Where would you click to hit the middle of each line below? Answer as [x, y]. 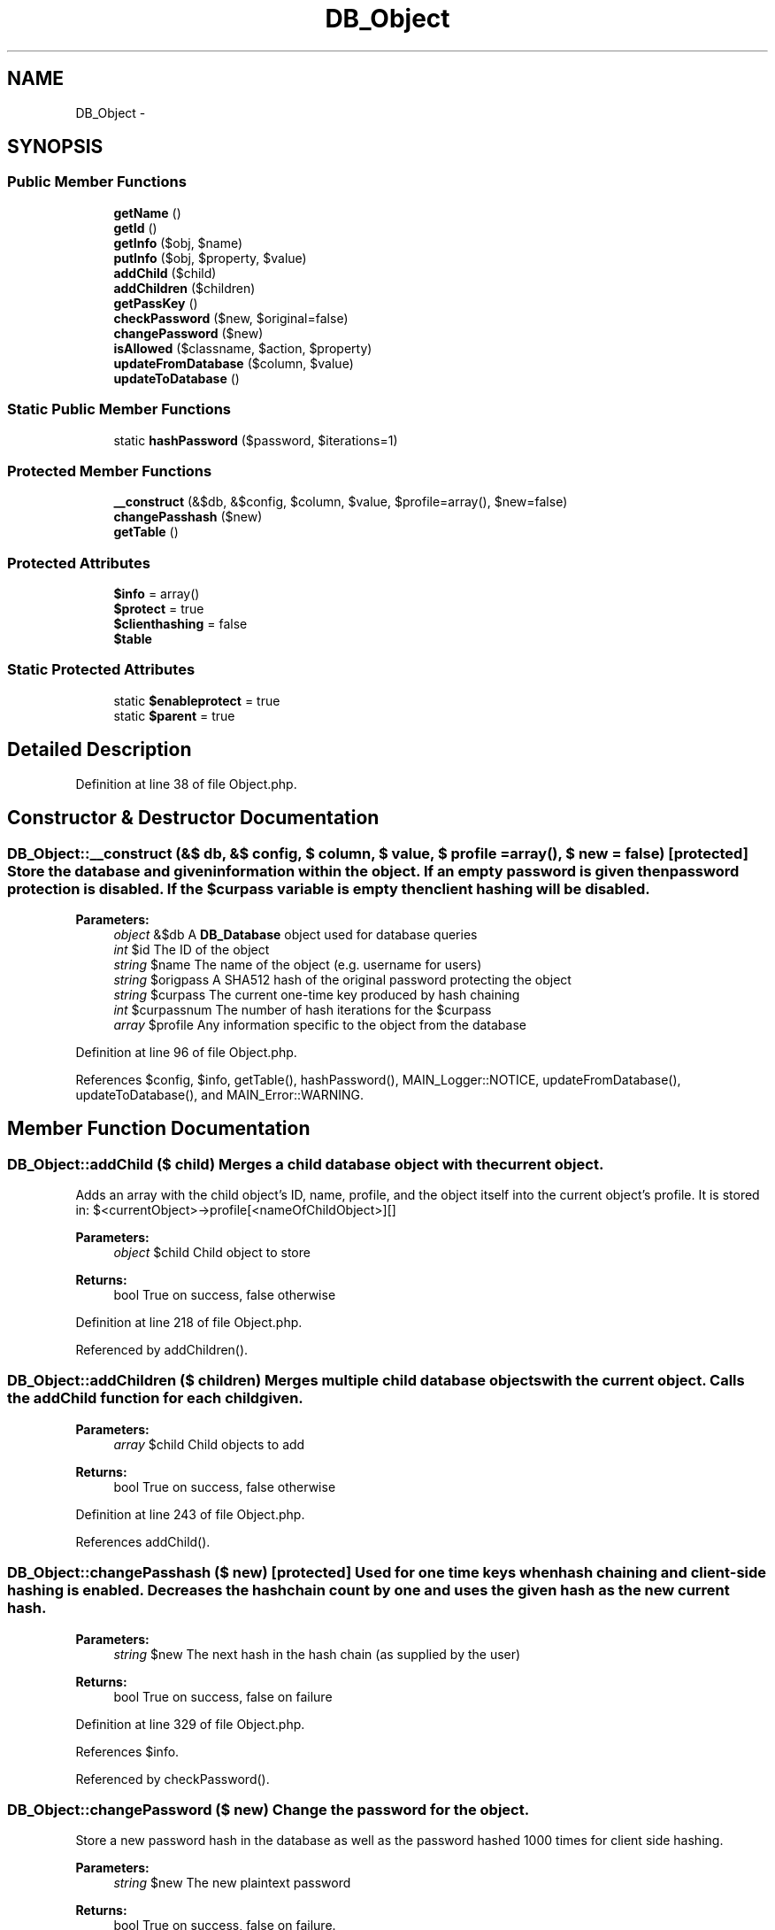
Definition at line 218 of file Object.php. [189, 1323]
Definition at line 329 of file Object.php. [190, 1724]
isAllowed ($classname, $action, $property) [243, 348]
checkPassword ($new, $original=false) [231, 318]
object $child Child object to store [212, 1253]
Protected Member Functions [110, 471]
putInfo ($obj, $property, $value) [210, 258]
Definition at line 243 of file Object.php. [190, 1514]
